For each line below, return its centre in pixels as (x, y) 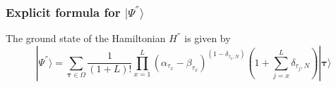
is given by (208, 38)
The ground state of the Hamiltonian (86, 38)
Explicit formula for (63, 12)
